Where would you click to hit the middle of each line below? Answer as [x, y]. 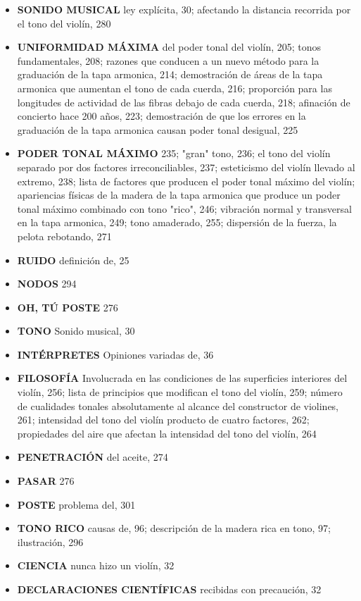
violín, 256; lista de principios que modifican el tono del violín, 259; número [180, 392]
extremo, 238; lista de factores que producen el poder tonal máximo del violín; [186, 181]
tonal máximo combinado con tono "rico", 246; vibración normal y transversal [184, 208]
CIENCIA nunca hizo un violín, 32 [96, 565]
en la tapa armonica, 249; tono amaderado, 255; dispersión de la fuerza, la [177, 222]
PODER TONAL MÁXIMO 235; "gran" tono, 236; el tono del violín [174, 153]
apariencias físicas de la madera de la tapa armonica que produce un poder [179, 195]
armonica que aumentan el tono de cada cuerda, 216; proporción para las [175, 88]
